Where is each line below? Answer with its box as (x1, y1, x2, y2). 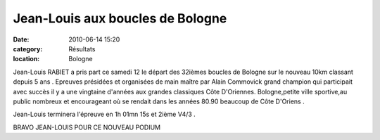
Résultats (68, 44, 96, 53)
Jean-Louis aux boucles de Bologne (13, 11, 227, 26)
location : (13, 55, 40, 63)
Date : (13, 35, 30, 44)
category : (13, 44, 43, 53)
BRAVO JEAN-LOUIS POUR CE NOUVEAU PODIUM (13, 123, 161, 132)
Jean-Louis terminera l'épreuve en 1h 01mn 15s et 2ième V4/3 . (13, 110, 196, 119)
